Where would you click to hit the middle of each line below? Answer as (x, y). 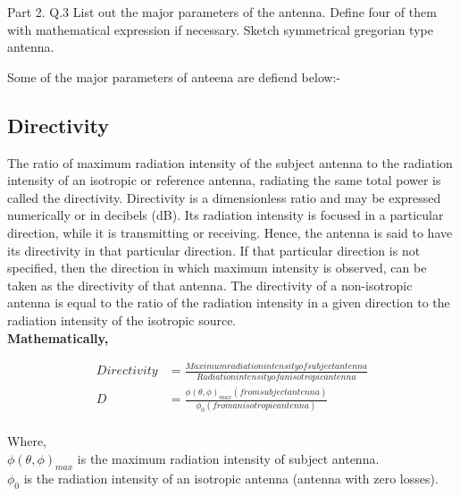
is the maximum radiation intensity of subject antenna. (228, 458)
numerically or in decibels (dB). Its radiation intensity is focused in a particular (226, 215)
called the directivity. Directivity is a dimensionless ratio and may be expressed (224, 197)
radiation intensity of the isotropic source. (122, 319)
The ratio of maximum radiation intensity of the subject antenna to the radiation (230, 162)
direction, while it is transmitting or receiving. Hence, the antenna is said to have (230, 232)
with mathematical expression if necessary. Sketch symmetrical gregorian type (220, 29)
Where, (27, 441)
